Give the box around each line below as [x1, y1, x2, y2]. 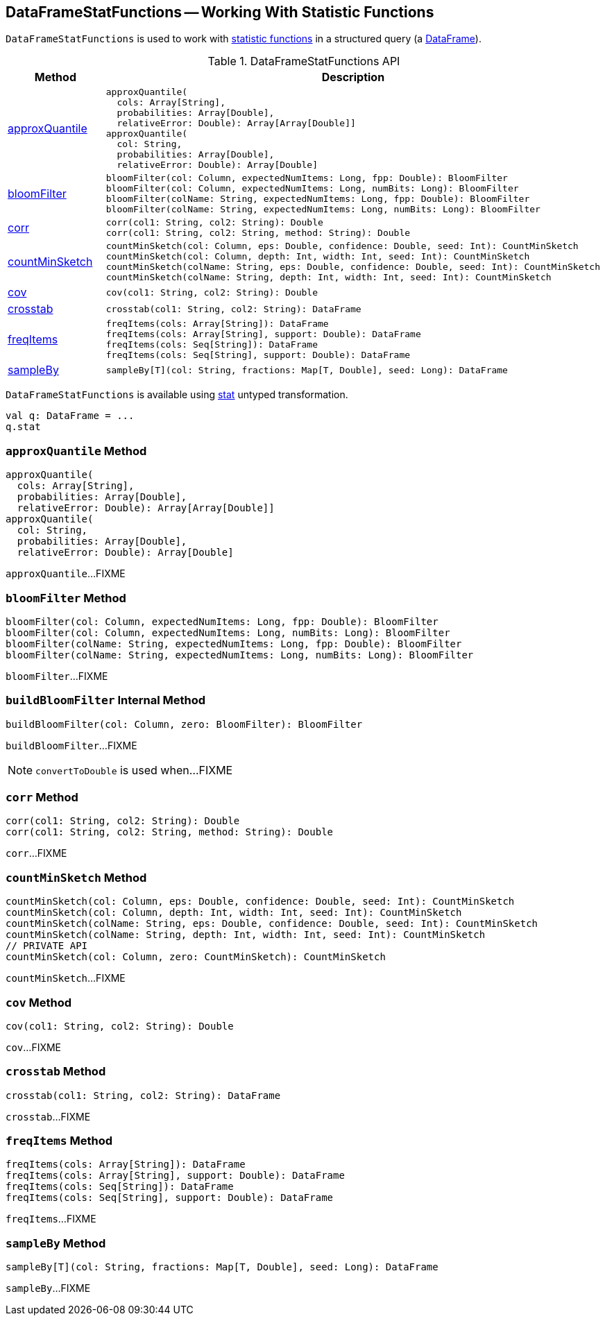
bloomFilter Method [6, 590, 126, 605]
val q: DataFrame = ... [6, 410, 135, 422]
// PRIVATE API [6, 940, 88, 952]
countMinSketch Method [6, 870, 147, 885]
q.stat [6, 421, 41, 433]
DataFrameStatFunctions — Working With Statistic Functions [6, 3, 434, 21]
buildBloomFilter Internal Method [6, 693, 206, 708]
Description [321, 70, 385, 85]
